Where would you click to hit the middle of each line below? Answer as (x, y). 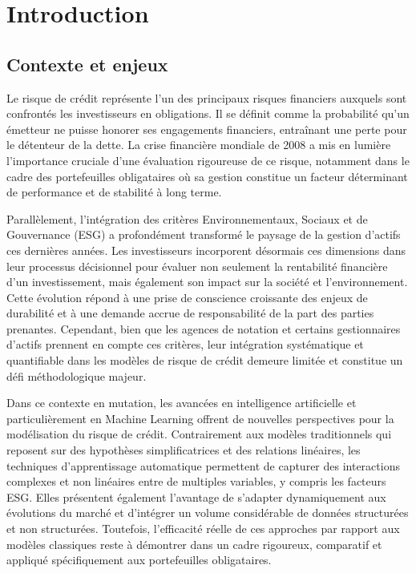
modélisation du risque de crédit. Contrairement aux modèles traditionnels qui (199, 434)
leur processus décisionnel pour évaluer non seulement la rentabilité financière (197, 266)
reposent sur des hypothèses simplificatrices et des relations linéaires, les (184, 450)
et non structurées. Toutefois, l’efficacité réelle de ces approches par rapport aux (203, 529)
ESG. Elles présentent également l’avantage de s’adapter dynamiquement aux (196, 496)
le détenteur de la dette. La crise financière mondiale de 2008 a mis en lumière (199, 145)
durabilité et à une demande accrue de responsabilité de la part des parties (190, 313)
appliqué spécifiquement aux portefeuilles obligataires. (139, 560)
